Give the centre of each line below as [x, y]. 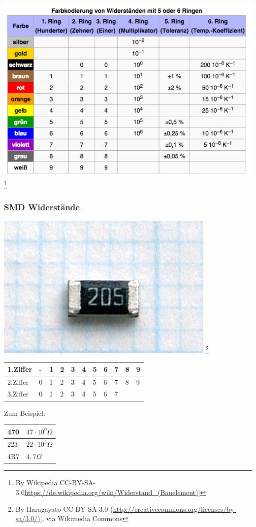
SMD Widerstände [42, 207]
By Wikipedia [36, 482]
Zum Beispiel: [25, 412]
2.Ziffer [18, 381]
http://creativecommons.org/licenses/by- [175, 509]
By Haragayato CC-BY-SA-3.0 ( [64, 509]
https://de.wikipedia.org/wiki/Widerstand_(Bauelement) [111, 492]
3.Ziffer [18, 394]
